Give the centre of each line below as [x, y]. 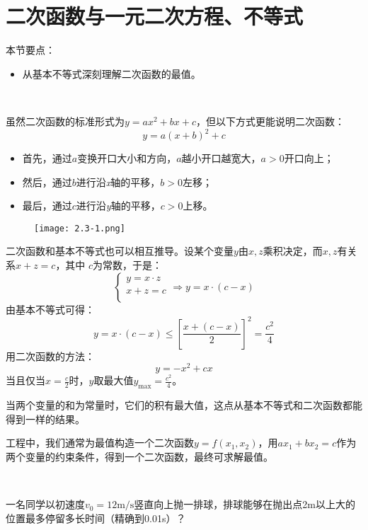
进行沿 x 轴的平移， [118, 182]
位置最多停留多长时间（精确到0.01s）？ [96, 518]
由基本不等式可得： [50, 309]
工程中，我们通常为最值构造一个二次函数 [100, 443]
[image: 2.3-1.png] [80, 228]
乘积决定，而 [293, 251]
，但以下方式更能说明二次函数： [270, 121]
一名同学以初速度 [45, 504]
